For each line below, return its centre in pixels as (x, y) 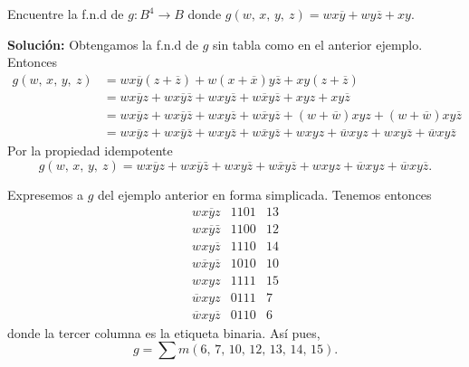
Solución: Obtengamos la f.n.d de (103, 44)
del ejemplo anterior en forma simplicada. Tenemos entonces (265, 194)
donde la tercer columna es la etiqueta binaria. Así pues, (164, 332)
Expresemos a (45, 194)
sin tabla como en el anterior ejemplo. (317, 44)
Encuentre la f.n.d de (66, 14)
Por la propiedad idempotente (90, 151)
